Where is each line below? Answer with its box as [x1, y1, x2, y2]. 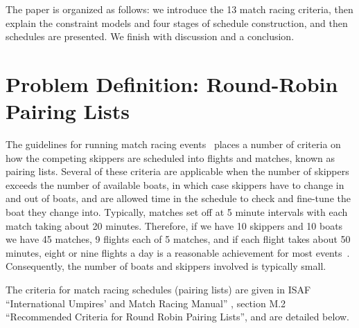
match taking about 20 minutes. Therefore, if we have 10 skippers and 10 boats [6, 218, 343, 233]
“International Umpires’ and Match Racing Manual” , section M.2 [6, 295, 286, 310]
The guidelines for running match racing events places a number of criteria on [6, 137, 341, 152]
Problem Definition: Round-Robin [6, 69, 338, 98]
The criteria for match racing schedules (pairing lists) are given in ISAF [6, 282, 311, 297]
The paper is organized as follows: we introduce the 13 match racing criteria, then [6, 2, 353, 16]
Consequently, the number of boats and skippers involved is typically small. [6, 259, 326, 273]
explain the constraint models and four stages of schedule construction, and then [6, 15, 348, 30]
